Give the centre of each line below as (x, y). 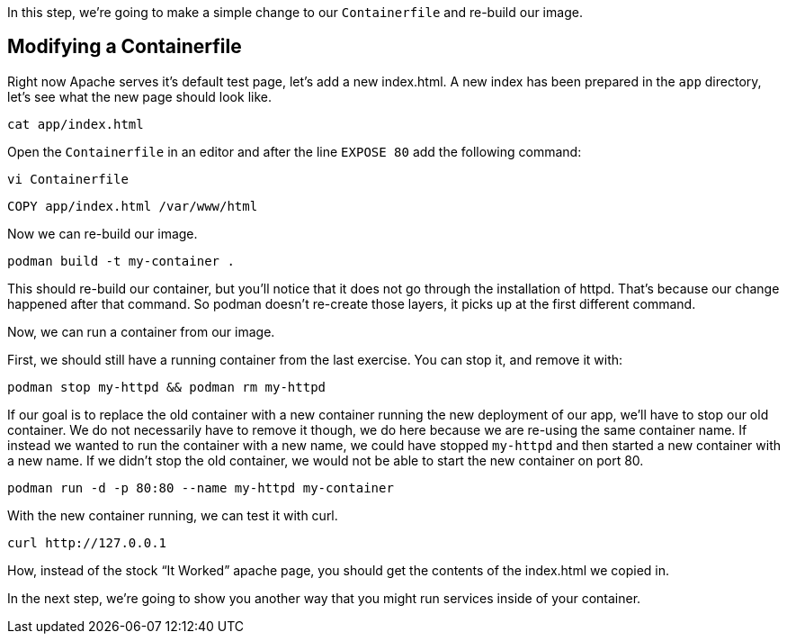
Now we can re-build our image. (103, 233)
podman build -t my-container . (121, 261)
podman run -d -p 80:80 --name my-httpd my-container (201, 488)
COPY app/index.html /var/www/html (133, 206)
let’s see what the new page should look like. (139, 96)
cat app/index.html (76, 124)
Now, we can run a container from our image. (141, 331)
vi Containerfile (68, 179)
